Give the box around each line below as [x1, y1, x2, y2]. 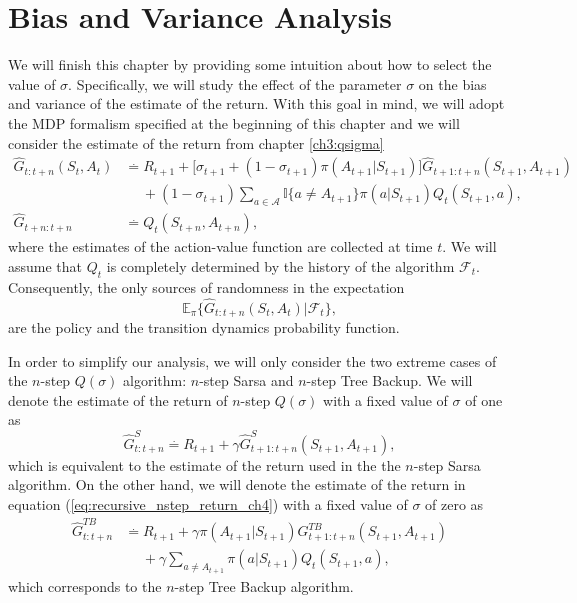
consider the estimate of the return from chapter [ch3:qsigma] [8, 132, 384, 153]
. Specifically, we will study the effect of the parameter [68, 73, 402, 94]
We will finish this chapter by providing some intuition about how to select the [8, 54, 492, 75]
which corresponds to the [8, 575, 162, 596]
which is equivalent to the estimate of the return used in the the [8, 454, 401, 475]
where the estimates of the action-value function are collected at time [8, 236, 433, 257]
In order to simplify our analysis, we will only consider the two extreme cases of [8, 350, 497, 371]
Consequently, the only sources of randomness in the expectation [8, 276, 405, 297]
